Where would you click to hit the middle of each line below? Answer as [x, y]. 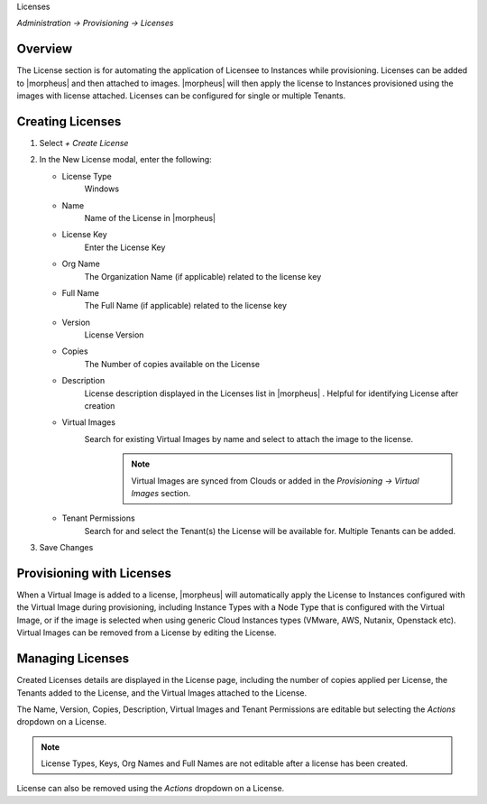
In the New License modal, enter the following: [125, 160]
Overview [45, 49]
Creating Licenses [69, 121]
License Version [114, 335]
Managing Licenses [73, 659]
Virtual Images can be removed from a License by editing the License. [147, 633]
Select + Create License [84, 143]
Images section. [161, 493]
